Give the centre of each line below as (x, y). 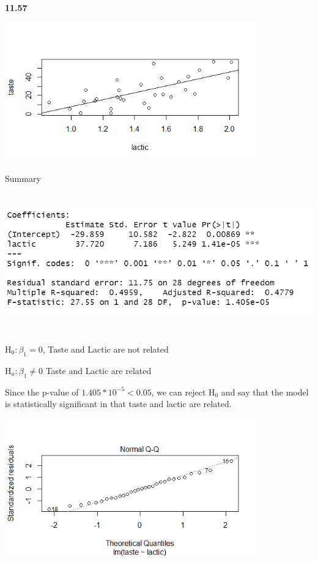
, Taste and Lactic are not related (105, 349)
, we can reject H (183, 392)
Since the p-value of (42, 392)
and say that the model (265, 392)
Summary (23, 178)
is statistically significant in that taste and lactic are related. (118, 404)
